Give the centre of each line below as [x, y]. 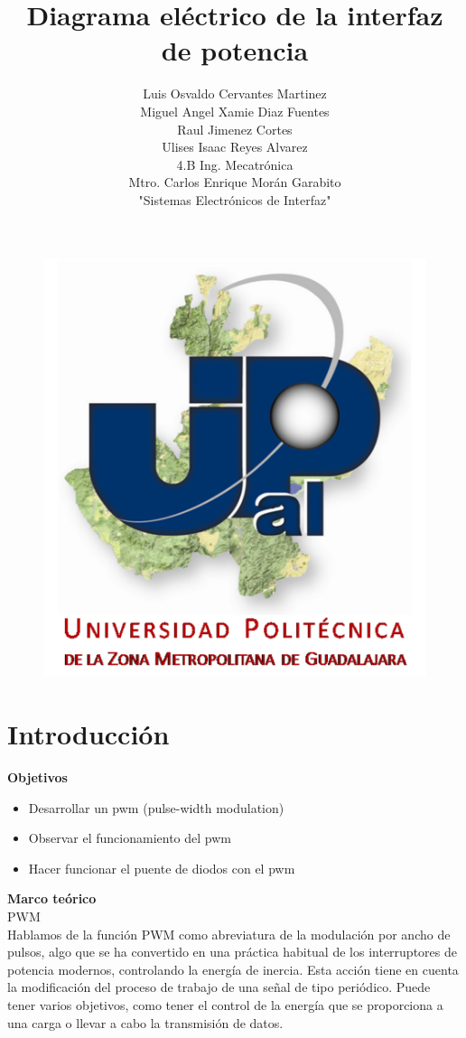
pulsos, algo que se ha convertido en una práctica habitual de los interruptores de [232, 952]
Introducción [89, 734]
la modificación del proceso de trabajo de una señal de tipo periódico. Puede [219, 987]
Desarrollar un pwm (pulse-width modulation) [156, 807]
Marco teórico [52, 898]
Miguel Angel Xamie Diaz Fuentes [235, 111]
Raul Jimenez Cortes [235, 129]
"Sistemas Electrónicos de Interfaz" [235, 199]
